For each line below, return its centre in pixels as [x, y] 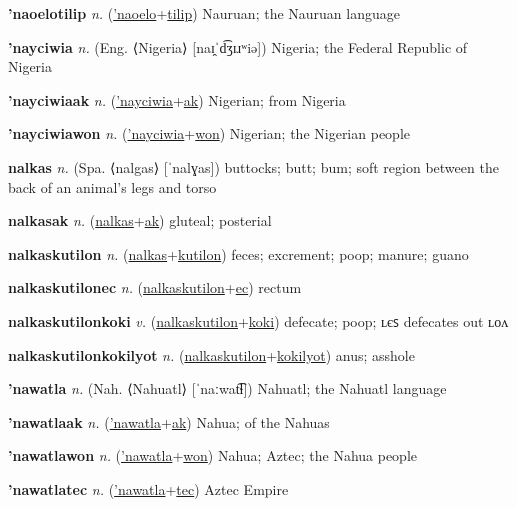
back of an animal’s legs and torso [112, 186]
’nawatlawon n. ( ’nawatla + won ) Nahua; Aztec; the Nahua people [213, 455]
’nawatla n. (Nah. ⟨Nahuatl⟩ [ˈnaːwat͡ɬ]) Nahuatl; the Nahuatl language [227, 388]
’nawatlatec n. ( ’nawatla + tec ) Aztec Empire [148, 488]
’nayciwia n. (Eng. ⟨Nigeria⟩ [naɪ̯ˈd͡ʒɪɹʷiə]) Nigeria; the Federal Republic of [238, 46]
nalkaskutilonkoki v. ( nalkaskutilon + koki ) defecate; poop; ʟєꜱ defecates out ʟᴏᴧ [258, 320]
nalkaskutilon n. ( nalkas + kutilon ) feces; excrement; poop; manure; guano [238, 253]
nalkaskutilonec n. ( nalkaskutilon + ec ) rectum [155, 287]
